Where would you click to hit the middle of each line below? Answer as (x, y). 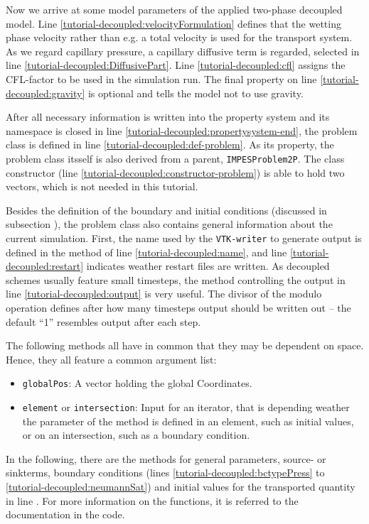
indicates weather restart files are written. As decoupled (208, 266)
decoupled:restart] (45, 266)
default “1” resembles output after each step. (103, 321)
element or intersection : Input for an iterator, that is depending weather (186, 407)
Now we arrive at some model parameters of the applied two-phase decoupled (174, 9)
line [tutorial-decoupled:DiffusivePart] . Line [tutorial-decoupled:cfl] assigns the (176, 65)
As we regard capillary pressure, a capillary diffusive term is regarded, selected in (183, 51)
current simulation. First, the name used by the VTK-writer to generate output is (184, 238)
